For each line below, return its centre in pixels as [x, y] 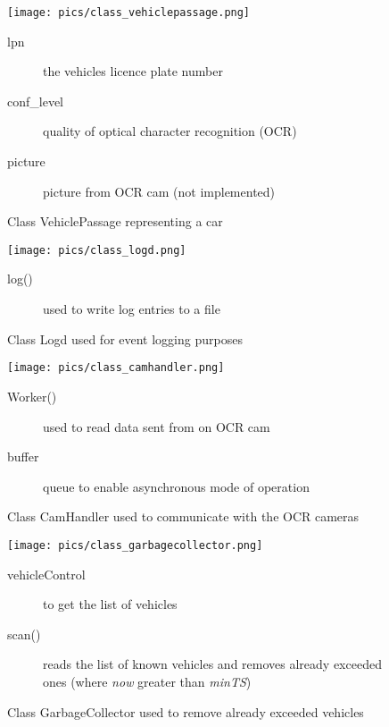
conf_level [35, 101]
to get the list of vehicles [110, 604]
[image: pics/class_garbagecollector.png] [135, 545]
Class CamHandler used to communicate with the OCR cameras [183, 516]
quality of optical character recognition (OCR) [170, 131]
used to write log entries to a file [132, 309]
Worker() [32, 396]
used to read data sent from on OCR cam [157, 426]
